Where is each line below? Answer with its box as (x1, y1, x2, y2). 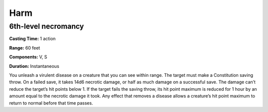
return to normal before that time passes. (9, 100, 93, 106)
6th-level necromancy (9, 22, 84, 31)
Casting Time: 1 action (9, 36, 56, 42)
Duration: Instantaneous (9, 63, 60, 69)
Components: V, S (9, 54, 47, 60)
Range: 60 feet (9, 45, 40, 51)
